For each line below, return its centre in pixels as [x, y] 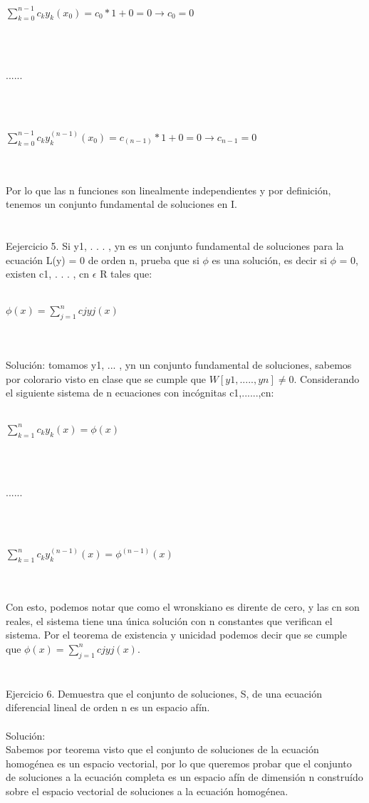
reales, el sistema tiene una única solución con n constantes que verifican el [169, 620]
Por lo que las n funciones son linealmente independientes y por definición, [168, 190]
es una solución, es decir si [269, 259]
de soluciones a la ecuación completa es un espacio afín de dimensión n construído [184, 777]
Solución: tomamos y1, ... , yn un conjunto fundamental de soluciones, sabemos [179, 364]
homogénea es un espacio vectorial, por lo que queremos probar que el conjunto [179, 763]
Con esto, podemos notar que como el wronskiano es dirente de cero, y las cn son [183, 607]
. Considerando [327, 378]
